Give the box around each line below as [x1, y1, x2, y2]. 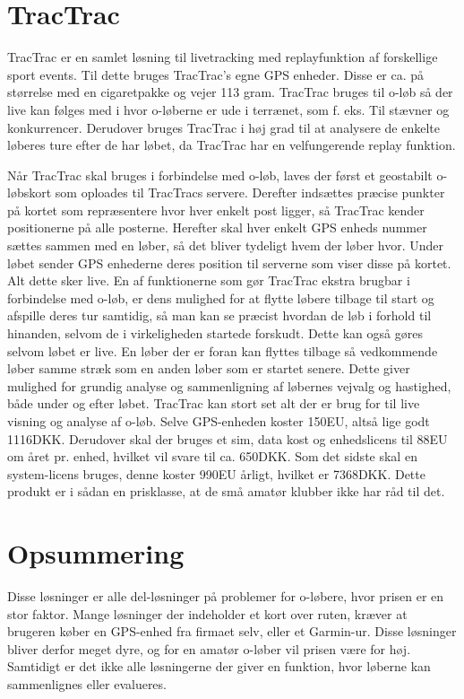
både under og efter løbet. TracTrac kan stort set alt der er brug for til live [7, 394, 420, 413]
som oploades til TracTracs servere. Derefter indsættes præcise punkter [55, 183, 445, 202]
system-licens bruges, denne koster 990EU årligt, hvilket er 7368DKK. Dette [7, 464, 425, 483]
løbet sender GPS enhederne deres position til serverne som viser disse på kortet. [7, 253, 451, 272]
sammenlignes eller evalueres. [7, 675, 167, 694]
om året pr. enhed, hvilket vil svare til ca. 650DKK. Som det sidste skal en [7, 447, 417, 466]
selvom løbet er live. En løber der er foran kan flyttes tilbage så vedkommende [7, 341, 438, 360]
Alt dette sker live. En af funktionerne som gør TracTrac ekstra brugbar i [7, 271, 410, 290]
